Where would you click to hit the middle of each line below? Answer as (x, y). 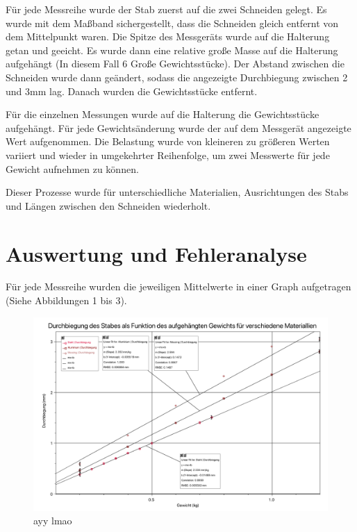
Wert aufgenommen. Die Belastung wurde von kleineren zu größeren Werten (168, 141)
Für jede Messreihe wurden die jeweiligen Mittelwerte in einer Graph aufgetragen (178, 286)
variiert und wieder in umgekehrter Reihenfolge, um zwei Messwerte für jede (168, 155)
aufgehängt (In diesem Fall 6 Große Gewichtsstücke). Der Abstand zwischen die (175, 64)
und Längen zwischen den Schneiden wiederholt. (108, 205)
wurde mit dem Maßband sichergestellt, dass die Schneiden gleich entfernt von (172, 23)
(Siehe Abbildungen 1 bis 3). (66, 300)
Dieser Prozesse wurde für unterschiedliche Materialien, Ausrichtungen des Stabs (177, 192)
